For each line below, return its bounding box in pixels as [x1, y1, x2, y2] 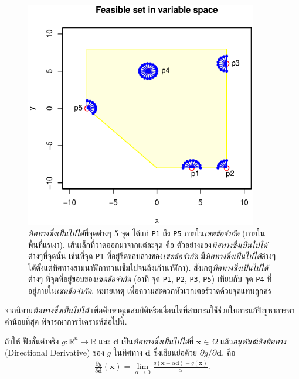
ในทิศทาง [113, 346, 143, 359]
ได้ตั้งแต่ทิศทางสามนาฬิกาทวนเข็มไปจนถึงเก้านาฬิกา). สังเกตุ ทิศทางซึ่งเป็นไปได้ [28, 261, 269, 273]
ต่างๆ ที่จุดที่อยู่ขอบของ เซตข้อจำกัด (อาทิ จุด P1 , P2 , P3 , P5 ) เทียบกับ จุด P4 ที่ [28, 273, 272, 285]
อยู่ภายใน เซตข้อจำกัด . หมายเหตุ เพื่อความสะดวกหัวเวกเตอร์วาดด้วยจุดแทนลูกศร [28, 284, 272, 297]
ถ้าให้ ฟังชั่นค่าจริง [5, 335, 59, 347]
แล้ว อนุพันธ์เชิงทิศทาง [220, 335, 286, 347]
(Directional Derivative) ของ [5, 346, 104, 359]
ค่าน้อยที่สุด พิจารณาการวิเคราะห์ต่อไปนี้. [5, 315, 127, 328]
